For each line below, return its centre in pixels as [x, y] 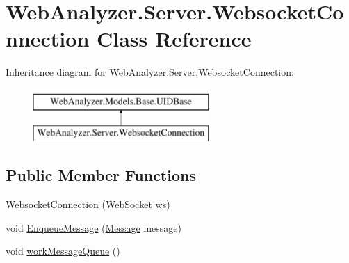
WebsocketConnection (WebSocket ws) [88, 204]
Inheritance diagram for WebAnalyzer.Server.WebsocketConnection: [150, 72]
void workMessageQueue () [63, 251]
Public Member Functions [101, 175]
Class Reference [174, 39]
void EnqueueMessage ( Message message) [94, 227]
